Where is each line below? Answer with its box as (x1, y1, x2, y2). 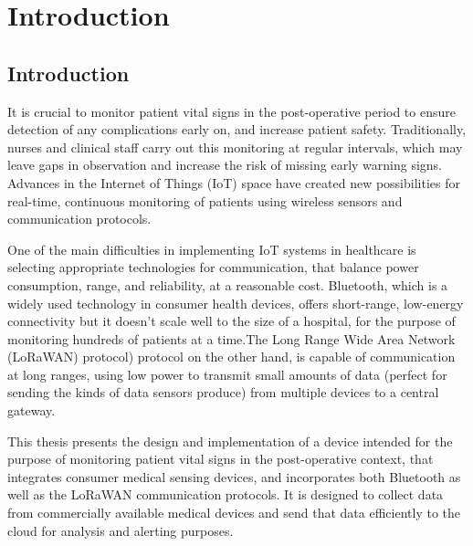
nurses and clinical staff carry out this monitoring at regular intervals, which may (7, 137, 463, 156)
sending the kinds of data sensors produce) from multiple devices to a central (7, 383, 439, 402)
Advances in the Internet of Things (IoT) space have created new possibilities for (7, 173, 460, 192)
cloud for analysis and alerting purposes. (7, 520, 234, 540)
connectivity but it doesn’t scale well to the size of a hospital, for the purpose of (7, 311, 456, 331)
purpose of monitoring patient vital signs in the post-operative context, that (7, 449, 434, 468)
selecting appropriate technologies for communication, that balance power (7, 257, 419, 277)
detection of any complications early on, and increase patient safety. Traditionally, (7, 120, 467, 139)
